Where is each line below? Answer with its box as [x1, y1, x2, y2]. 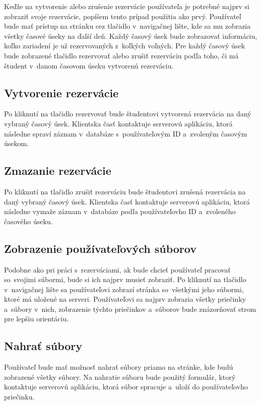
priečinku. [4, 391, 35, 402]
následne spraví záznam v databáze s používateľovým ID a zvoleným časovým [4, 128, 247, 139]
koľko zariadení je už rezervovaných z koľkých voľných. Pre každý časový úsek [4, 40, 245, 51]
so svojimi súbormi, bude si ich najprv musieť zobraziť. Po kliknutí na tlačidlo [4, 274, 246, 285]
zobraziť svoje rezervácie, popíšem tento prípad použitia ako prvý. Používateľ [4, 11, 241, 21]
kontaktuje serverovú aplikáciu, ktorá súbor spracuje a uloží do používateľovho [4, 381, 248, 392]
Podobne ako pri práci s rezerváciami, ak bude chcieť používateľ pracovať [4, 264, 231, 275]
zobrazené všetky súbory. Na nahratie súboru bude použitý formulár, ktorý [4, 371, 236, 382]
